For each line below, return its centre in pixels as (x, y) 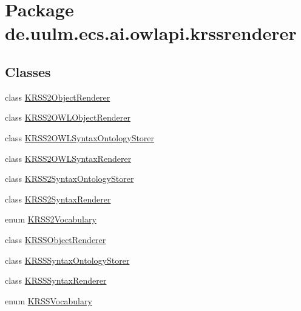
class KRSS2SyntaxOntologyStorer (69, 179)
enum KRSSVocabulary (49, 300)
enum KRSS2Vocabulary (51, 219)
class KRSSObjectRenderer (56, 239)
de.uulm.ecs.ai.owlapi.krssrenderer (151, 33)
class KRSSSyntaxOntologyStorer (67, 260)
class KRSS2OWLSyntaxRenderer (68, 158)
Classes (28, 71)
